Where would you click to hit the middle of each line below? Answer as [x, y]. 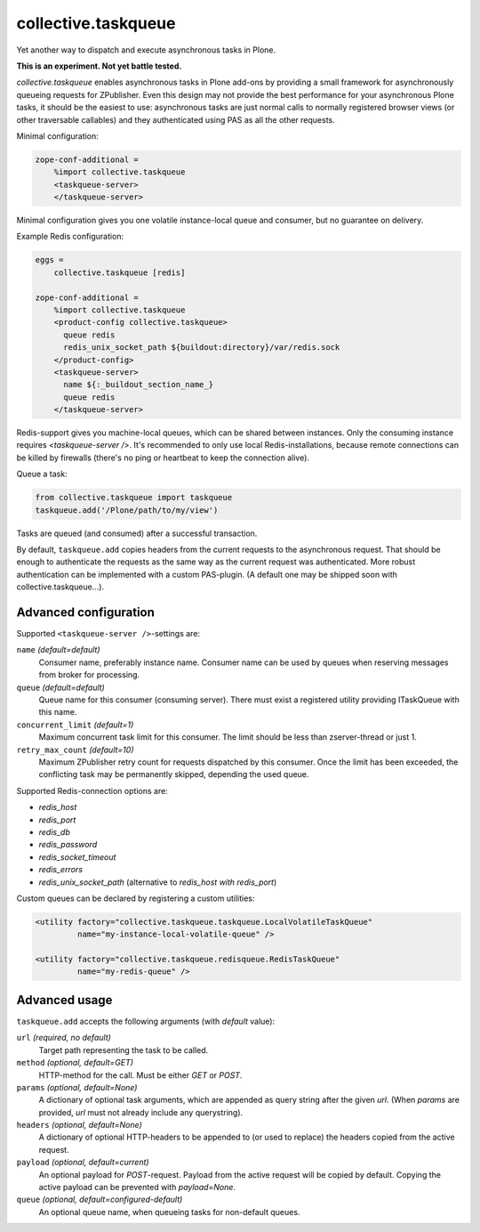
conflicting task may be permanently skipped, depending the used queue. [174, 774]
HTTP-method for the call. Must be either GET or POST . [140, 1075]
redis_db [55, 831]
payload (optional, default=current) [83, 1163]
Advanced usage [64, 1000]
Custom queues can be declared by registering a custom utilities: [136, 898]
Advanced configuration [86, 612]
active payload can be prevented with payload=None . [137, 1187]
